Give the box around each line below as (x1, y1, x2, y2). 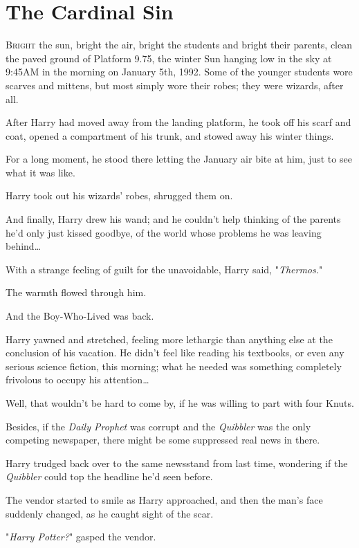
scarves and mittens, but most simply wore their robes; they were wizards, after (6, 77, 344, 92)
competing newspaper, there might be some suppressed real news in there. (6, 432, 320, 447)
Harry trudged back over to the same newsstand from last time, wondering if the (6, 455, 348, 470)
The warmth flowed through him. (6, 285, 147, 300)
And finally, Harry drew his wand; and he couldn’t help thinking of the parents (6, 212, 341, 226)
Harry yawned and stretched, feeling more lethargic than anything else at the (6, 331, 333, 346)
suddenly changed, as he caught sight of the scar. (6, 506, 214, 520)
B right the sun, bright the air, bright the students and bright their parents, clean (6, 37, 353, 52)
